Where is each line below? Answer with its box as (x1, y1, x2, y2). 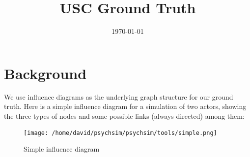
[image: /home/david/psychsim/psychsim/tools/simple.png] (24, 130, 217, 137)
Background (4, 63, 87, 83)
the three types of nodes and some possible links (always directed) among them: (4, 110, 245, 121)
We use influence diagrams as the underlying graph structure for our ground (4, 91, 233, 102)
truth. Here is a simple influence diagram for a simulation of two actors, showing (4, 101, 247, 111)
